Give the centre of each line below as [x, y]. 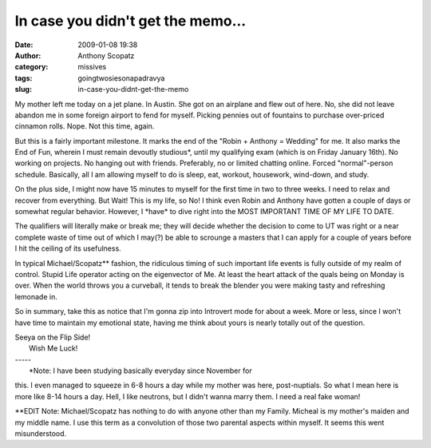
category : [32, 67]
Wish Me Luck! [53, 348]
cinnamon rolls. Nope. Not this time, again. [85, 126]
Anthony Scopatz [106, 55]
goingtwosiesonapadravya [121, 78]
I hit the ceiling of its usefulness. [68, 248]
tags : [24, 78]
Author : [28, 55]
